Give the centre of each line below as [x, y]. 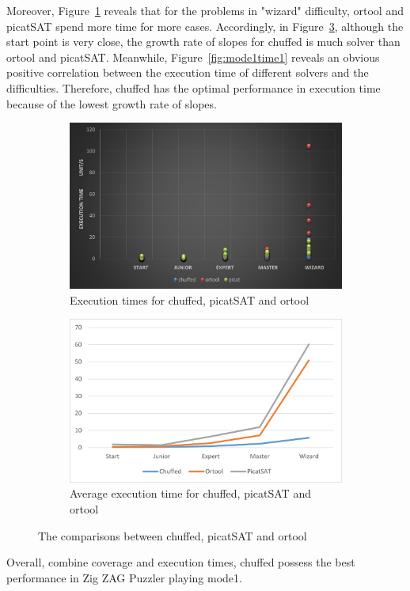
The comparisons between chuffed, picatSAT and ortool [173, 535]
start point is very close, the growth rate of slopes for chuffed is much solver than [203, 42]
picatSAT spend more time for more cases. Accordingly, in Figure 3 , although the [205, 26]
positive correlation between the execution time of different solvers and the [188, 72]
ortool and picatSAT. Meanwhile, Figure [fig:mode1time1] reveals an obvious [193, 57]
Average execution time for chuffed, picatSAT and [190, 493]
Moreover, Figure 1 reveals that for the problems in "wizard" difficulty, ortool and [205, 10]
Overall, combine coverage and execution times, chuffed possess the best [181, 562]
